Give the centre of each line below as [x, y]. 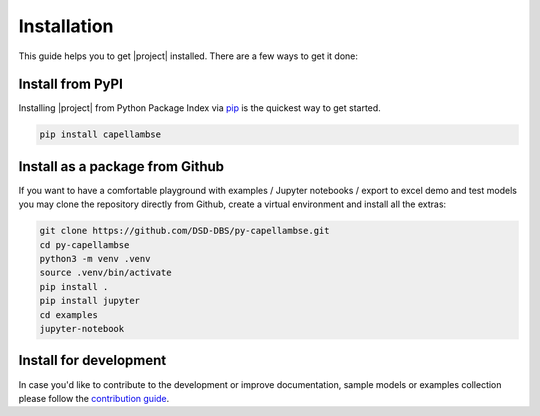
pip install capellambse [100, 134]
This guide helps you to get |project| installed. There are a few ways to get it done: [188, 56]
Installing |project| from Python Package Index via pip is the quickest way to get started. [200, 108]
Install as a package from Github [121, 166]
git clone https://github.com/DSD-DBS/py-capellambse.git [184, 231]
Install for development [92, 360]
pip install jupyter [89, 301]
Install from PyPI [71, 84]
